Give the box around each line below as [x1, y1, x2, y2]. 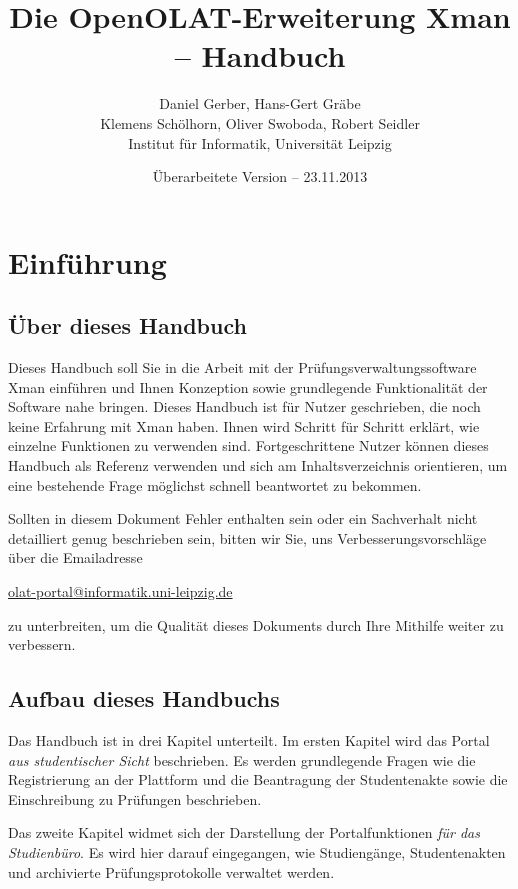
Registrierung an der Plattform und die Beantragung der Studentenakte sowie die [8, 769, 508, 790]
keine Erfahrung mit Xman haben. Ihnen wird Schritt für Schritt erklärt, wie [8, 415, 480, 436]
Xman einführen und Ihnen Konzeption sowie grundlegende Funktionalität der [8, 376, 488, 397]
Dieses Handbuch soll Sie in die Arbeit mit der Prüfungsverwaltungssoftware [8, 357, 477, 378]
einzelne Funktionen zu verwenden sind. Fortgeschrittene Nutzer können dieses [8, 435, 489, 456]
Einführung [8, 241, 167, 282]
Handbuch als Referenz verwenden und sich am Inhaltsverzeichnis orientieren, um [8, 455, 508, 476]
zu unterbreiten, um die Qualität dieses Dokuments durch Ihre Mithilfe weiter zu [8, 614, 504, 635]
